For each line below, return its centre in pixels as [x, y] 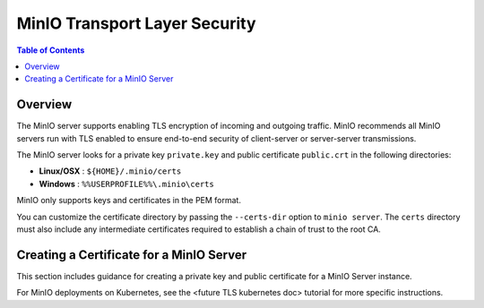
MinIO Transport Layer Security [136, 23]
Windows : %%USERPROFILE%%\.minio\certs [126, 184]
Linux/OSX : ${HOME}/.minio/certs [110, 171]
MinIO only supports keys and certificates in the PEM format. [129, 201]
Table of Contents [51, 50]
